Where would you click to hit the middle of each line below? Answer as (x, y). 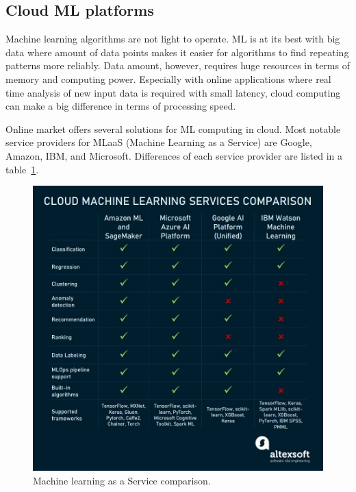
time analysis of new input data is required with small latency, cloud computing (173, 92)
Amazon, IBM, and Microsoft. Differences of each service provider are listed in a (174, 155)
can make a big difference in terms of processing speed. (121, 106)
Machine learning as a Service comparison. (122, 480)
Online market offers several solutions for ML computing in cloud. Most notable (173, 128)
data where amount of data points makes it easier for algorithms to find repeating (177, 52)
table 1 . (22, 169)
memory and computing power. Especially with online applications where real (168, 78)
